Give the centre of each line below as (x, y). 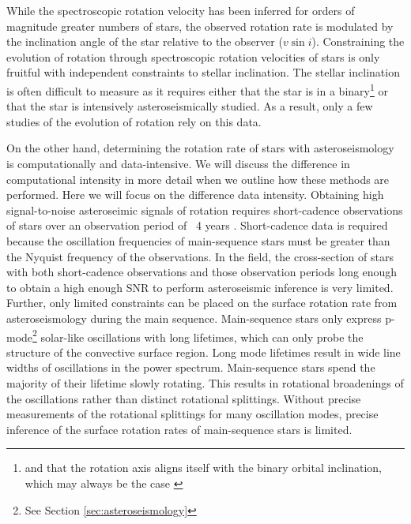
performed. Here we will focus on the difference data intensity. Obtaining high (195, 195)
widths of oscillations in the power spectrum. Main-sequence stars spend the (191, 367)
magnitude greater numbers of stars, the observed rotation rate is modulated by (200, 26)
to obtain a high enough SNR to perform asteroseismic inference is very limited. (200, 287)
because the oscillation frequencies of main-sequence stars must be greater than (198, 240)
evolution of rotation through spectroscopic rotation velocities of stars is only (193, 56)
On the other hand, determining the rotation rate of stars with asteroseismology (200, 148)
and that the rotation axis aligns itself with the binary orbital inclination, (203, 468)
